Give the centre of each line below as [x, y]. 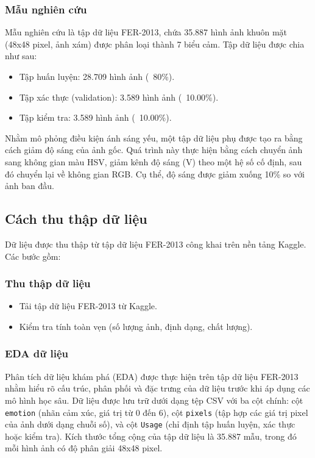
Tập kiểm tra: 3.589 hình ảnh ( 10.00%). [95, 117]
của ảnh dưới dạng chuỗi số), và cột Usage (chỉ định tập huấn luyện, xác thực [150, 424]
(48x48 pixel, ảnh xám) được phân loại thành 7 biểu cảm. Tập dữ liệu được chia [155, 44]
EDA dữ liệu [37, 353]
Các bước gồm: [33, 256]
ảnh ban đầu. [30, 186]
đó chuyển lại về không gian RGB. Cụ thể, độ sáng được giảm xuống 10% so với [155, 174]
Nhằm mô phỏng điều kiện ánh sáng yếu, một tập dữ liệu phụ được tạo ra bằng [154, 138]
